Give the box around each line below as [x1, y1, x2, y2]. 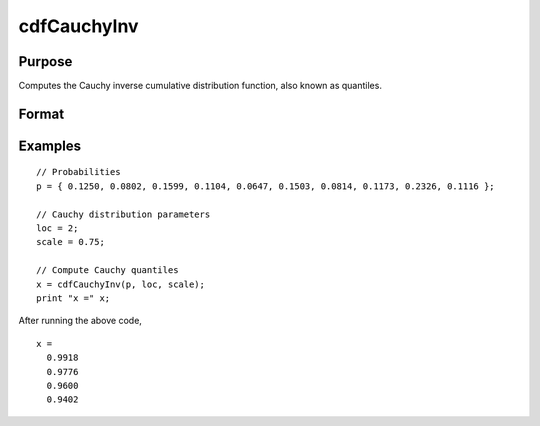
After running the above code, [18, 315, 142, 327]
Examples [18, 137, 82, 154]
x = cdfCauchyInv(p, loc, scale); [36, 278, 205, 290]
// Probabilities [36, 166, 121, 178]
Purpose [18, 53, 73, 70]
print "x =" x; [36, 293, 111, 304]
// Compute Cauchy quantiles [36, 265, 179, 276]
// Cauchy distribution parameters [36, 208, 211, 220]
